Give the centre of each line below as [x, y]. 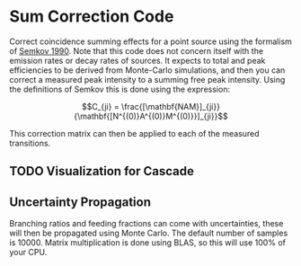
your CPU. [28, 253]
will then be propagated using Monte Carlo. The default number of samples [149, 233]
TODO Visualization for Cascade [102, 171]
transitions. [30, 143]
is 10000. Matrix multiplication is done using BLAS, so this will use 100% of [147, 243]
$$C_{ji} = [101, 106]
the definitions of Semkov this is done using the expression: [120, 89]
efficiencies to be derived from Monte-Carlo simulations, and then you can [147, 70]
